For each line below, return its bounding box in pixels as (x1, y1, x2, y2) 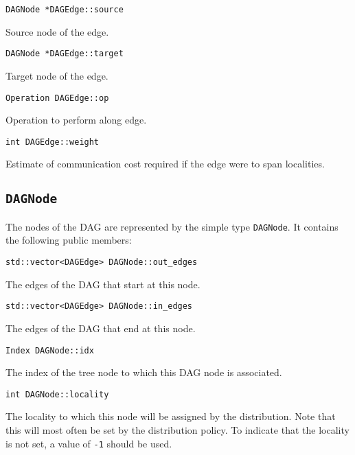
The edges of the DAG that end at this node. (5, 320, 196, 335)
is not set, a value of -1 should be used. (5, 436, 172, 450)
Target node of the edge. (5, 68, 108, 82)
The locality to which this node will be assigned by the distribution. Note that (5, 409, 336, 423)
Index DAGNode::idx (5, 345, 94, 355)
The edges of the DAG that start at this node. (5, 277, 201, 291)
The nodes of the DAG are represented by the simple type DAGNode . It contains (5, 219, 339, 233)
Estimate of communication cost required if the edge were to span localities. (5, 156, 325, 171)
